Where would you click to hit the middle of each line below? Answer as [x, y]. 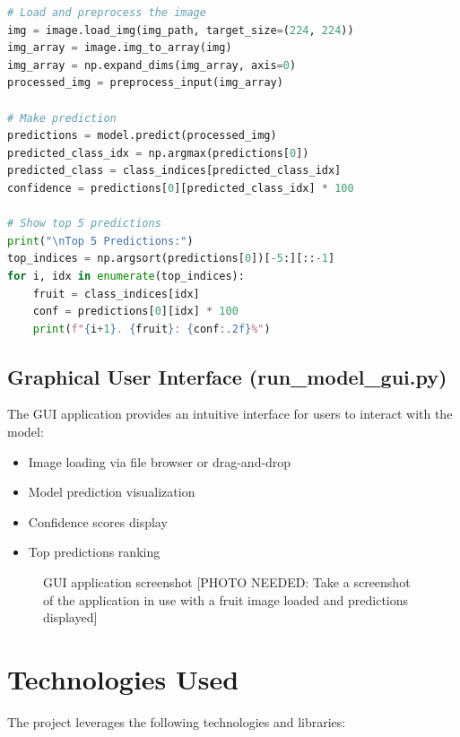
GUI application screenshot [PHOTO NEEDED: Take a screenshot [227, 582]
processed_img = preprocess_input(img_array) [145, 83]
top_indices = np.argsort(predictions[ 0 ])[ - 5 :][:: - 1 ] [171, 259]
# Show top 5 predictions [84, 224]
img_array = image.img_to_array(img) [120, 48]
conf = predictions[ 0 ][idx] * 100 [135, 312]
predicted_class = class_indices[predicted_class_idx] [174, 171]
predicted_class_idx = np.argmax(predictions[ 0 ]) [158, 153]
